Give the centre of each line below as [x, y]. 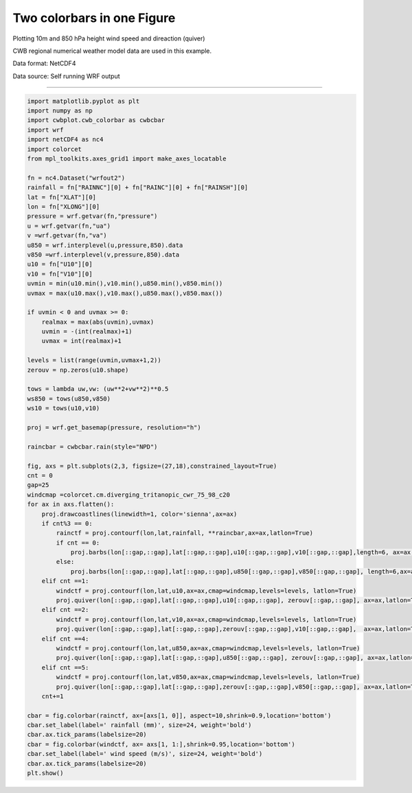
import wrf [45, 130]
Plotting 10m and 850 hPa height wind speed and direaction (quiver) [109, 38]
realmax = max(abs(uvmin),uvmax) [98, 322]
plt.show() [45, 773]
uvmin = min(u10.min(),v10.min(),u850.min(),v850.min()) [125, 284]
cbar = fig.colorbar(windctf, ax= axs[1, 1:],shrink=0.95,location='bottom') [161, 744]
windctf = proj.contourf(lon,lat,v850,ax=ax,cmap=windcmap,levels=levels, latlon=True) [208, 677]
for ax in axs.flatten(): [71, 505]
